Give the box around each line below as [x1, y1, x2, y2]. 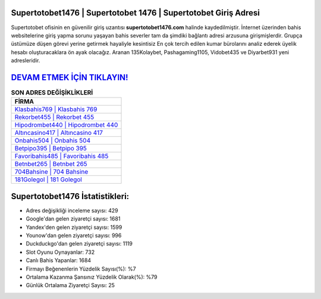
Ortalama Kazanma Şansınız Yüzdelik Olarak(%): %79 [26, 273, 158, 281]
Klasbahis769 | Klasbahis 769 [14, 105, 97, 114]
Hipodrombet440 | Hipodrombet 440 [14, 121, 118, 129]
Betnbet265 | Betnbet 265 [14, 160, 87, 168]
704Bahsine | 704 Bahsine [14, 168, 89, 176]
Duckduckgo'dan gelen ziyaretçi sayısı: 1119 [26, 240, 133, 247]
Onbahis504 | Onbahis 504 [14, 137, 91, 145]
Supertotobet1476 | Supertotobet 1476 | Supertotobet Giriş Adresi [11, 8, 260, 18]
